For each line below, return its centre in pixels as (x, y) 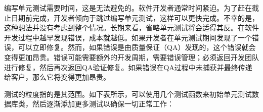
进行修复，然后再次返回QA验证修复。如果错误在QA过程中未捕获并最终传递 (128, 67)
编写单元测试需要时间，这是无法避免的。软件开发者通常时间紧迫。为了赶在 (128, 8)
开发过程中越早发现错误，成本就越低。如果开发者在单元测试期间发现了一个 (128, 37)
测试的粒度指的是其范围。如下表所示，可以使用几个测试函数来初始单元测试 (128, 94)
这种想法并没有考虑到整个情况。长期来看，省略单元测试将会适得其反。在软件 (131, 27)
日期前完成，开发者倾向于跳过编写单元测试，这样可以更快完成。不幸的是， (135, 17)
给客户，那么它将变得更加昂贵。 (57, 77)
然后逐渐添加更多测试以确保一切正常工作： (103, 104)
